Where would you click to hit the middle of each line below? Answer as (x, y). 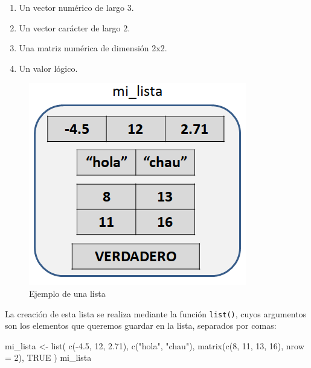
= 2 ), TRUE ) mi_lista (48, 357)
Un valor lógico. (48, 68)
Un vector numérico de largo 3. (76, 7)
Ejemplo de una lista (67, 293)
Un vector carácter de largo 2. (75, 27)
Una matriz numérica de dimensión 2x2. (93, 48)
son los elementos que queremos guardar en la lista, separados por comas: (141, 325)
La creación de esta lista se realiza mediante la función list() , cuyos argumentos (155, 313)
